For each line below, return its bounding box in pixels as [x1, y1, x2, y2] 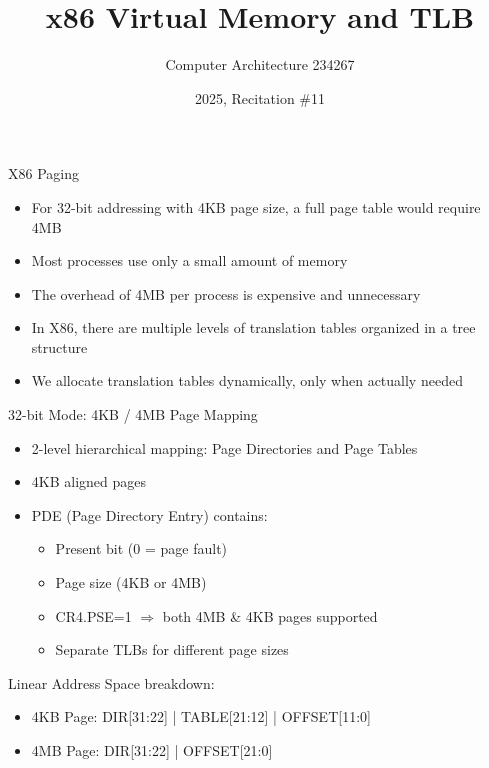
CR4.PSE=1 [55, 605, 132, 626]
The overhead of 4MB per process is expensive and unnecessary [31, 283, 421, 304]
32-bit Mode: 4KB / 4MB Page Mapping [8, 404, 258, 425]
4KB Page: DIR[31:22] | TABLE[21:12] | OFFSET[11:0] [31, 706, 371, 727]
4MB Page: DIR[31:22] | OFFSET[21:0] [31, 740, 273, 760]
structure [31, 336, 88, 357]
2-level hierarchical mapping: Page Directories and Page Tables [31, 437, 418, 458]
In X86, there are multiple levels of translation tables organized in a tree [31, 317, 476, 338]
